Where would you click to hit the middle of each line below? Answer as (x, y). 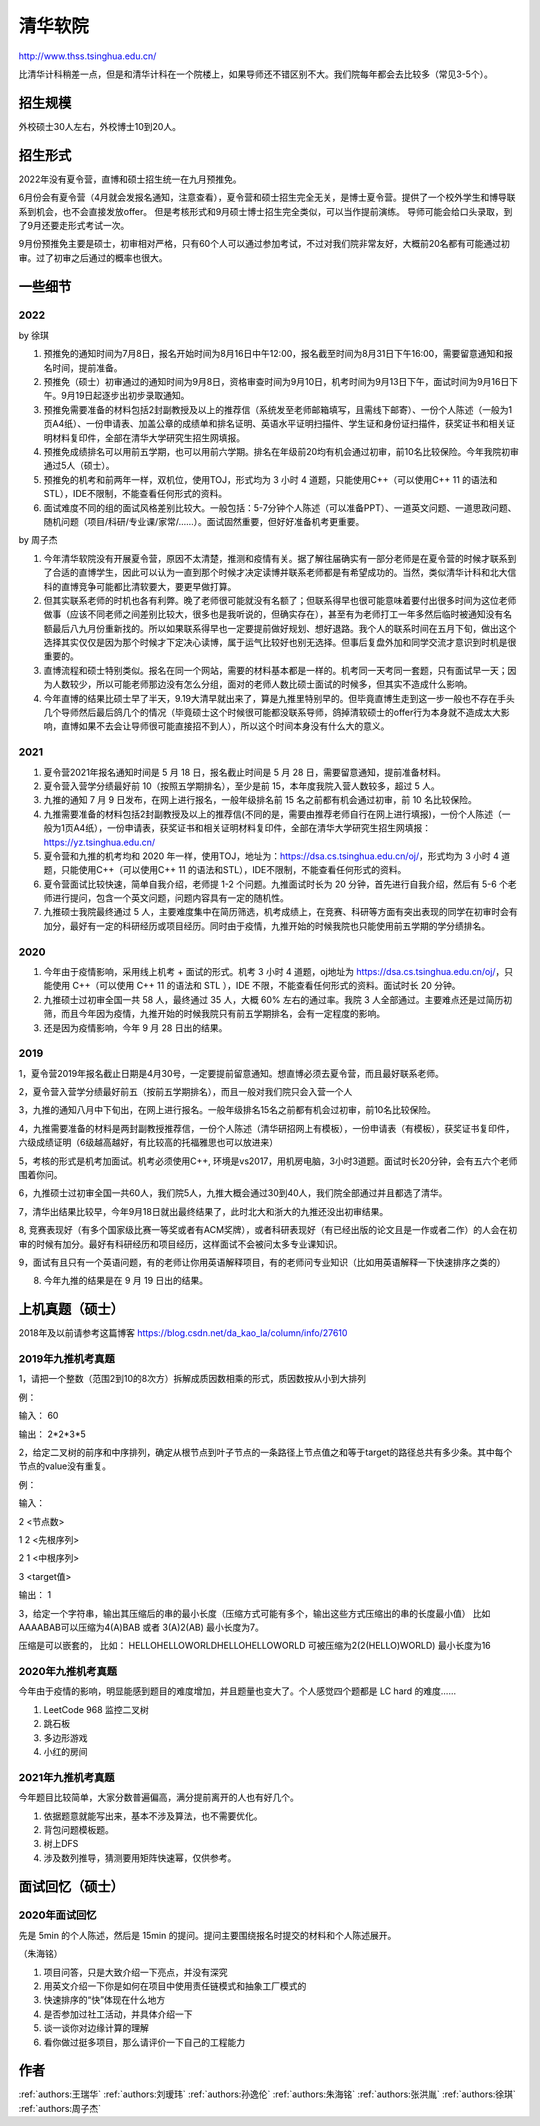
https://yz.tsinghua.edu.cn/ (99, 842)
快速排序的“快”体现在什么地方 (104, 2000)
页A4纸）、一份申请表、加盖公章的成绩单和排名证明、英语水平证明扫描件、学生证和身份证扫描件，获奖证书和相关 (275, 424)
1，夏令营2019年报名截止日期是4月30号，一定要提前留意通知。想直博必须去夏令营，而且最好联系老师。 (231, 1073)
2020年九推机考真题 (68, 1672)
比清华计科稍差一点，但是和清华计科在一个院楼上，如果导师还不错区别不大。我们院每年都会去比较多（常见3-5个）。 (256, 74)
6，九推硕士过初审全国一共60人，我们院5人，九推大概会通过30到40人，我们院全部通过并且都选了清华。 (233, 1193)
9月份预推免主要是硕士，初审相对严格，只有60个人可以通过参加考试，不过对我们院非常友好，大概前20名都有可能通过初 (264, 244)
